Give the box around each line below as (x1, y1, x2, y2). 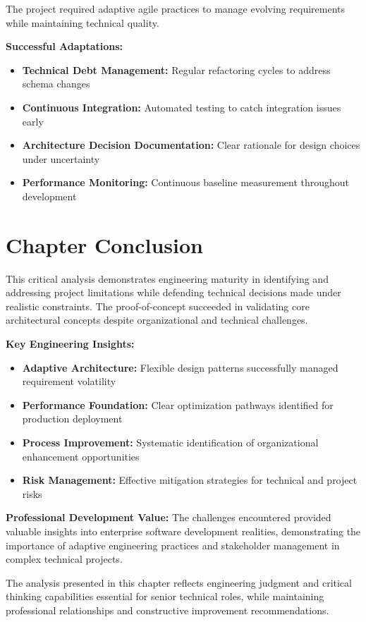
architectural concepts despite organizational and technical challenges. (6, 312, 308, 327)
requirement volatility (22, 374, 116, 389)
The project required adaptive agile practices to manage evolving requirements (6, 1, 346, 16)
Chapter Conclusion (6, 230, 204, 259)
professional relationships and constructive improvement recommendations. (6, 602, 329, 617)
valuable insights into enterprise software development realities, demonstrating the (6, 523, 361, 538)
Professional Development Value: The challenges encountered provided (6, 510, 331, 525)
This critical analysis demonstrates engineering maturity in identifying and (6, 271, 329, 286)
